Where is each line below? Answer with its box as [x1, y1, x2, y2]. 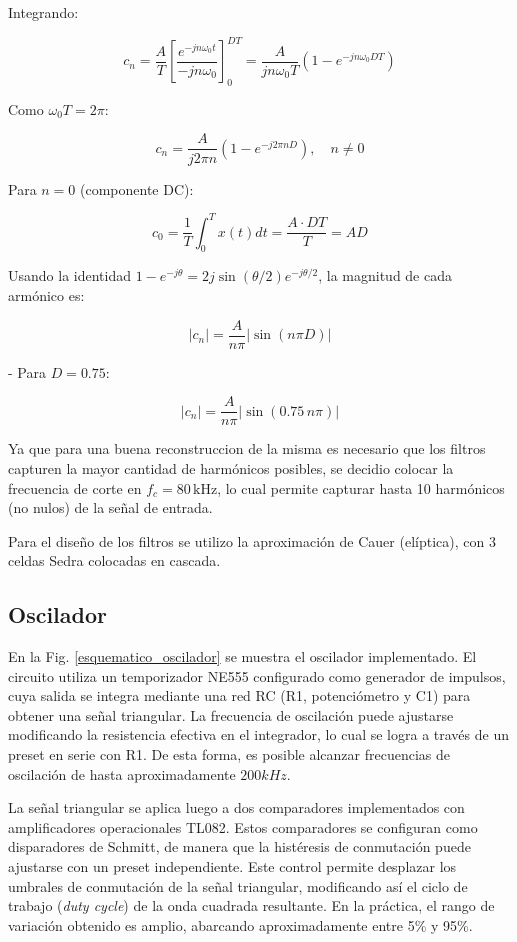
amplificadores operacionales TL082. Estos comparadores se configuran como [8, 816, 478, 837]
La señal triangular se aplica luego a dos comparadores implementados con [8, 797, 465, 818]
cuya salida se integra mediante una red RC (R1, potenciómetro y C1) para [8, 685, 471, 706]
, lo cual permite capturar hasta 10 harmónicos [217, 477, 505, 498]
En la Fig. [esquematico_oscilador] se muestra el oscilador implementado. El [8, 646, 477, 667]
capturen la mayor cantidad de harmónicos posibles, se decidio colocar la [8, 457, 454, 478]
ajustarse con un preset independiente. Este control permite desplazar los [8, 856, 457, 877]
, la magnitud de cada [318, 265, 453, 286]
